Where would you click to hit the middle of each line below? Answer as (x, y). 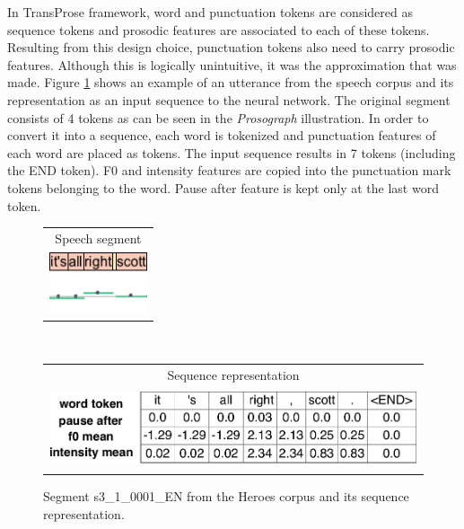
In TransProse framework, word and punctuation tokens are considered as (210, 12)
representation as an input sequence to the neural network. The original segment (229, 99)
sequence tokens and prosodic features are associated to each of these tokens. (219, 29)
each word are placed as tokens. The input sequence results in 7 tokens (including (232, 152)
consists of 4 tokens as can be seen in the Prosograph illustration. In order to (218, 117)
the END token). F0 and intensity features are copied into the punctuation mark (229, 170)
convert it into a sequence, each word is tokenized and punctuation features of (222, 135)
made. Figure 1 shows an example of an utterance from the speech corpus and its (231, 82)
